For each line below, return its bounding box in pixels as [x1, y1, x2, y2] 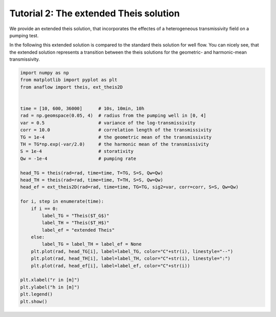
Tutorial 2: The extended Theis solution [9, 8, 180, 19]
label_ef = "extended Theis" [41, 227, 115, 233]
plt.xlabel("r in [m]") [20, 277, 80, 283]
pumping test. [9, 32, 39, 38]
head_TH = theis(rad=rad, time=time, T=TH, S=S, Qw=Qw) [20, 177, 164, 183]
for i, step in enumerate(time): [20, 199, 104, 204]
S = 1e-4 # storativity [20, 149, 134, 154]
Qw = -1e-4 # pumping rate [20, 156, 136, 161]
